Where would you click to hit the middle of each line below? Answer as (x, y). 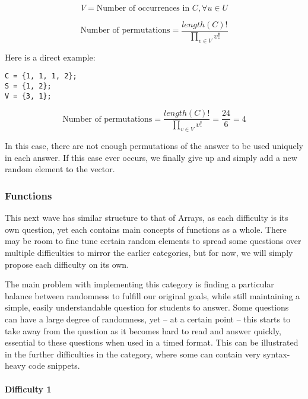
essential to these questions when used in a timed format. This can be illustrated (152, 342)
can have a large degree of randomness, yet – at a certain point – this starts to (148, 319)
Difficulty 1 (28, 389)
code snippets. (54, 365)
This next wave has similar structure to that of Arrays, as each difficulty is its (147, 218)
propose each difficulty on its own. (67, 264)
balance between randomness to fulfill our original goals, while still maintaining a (153, 295)
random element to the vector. (60, 169)
